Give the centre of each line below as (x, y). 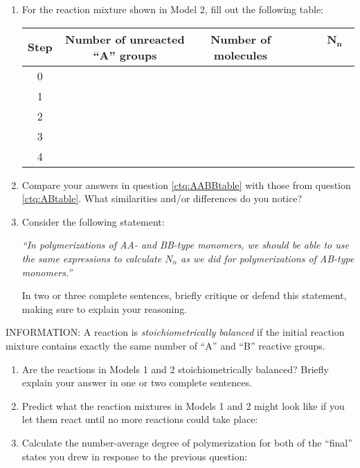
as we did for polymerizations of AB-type (268, 258)
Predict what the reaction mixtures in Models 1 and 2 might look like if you (183, 405)
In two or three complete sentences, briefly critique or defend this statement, (184, 295)
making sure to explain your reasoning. (105, 308)
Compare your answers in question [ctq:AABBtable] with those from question (186, 184)
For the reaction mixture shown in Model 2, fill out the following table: (172, 9)
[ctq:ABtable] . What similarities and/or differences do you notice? (162, 198)
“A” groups (125, 55)
